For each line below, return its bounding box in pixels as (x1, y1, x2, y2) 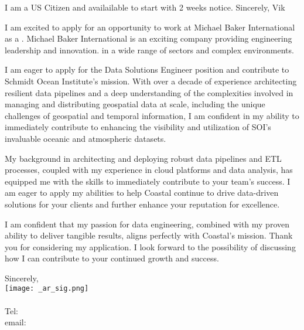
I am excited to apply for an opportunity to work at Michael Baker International (5, 21, 295, 33)
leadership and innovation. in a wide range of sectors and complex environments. (5, 43, 294, 56)
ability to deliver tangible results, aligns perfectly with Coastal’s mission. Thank (5, 229, 293, 241)
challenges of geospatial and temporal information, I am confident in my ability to (5, 109, 299, 121)
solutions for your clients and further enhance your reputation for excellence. (5, 198, 280, 210)
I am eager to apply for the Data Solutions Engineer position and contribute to (5, 63, 289, 76)
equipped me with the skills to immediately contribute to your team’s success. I (5, 175, 291, 187)
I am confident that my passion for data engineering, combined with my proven (5, 217, 289, 230)
